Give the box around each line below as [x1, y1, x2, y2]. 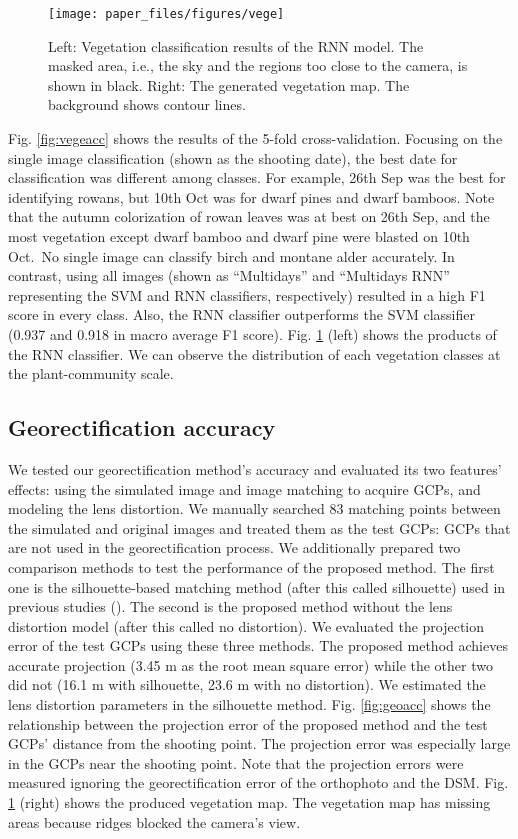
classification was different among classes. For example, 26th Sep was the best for [8, 167, 506, 188]
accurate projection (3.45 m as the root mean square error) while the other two [8, 654, 493, 675]
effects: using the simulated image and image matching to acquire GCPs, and [8, 478, 481, 499]
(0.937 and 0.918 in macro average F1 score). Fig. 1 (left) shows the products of [8, 323, 497, 344]
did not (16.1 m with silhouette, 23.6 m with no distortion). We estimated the [8, 674, 486, 695]
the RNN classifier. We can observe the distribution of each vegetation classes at [8, 343, 501, 364]
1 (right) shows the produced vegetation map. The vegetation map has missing [8, 792, 491, 813]
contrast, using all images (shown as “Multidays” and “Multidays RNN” [8, 265, 450, 286]
